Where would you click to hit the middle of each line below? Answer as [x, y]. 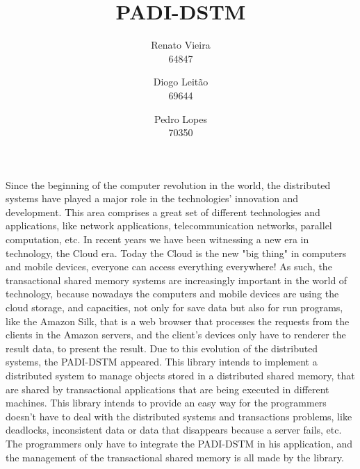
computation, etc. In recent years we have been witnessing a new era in [157, 239]
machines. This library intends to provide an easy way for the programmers [166, 403]
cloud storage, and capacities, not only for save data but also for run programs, [174, 307]
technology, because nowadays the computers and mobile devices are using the [172, 294]
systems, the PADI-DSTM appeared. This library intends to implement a [162, 362]
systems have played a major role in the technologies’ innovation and [152, 198]
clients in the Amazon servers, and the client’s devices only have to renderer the [176, 335]
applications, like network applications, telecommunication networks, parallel [169, 225]
